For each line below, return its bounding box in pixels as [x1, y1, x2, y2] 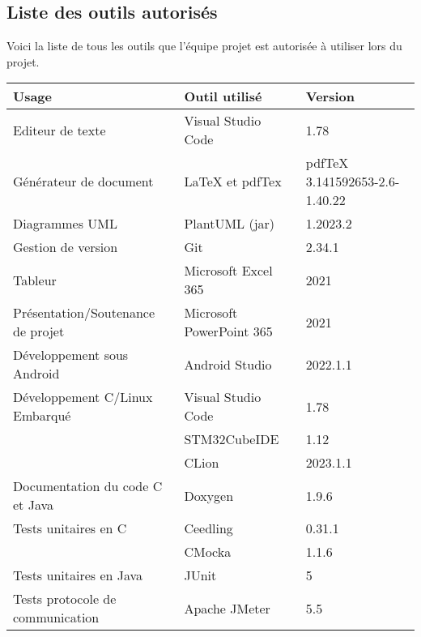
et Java [13, 495, 53, 515]
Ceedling [184, 519, 233, 538]
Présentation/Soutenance [13, 303, 155, 323]
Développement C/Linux [13, 387, 153, 407]
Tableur [13, 270, 57, 289]
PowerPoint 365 [184, 322, 273, 341]
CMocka [184, 542, 232, 562]
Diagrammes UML [13, 214, 118, 233]
